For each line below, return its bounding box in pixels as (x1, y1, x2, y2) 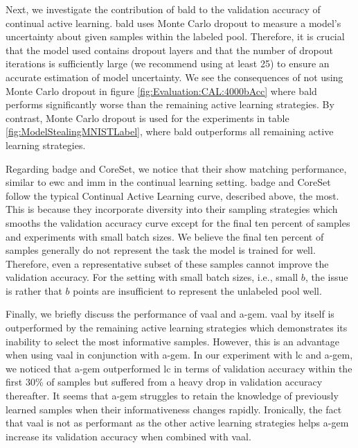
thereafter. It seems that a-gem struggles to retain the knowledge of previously (6, 388, 339, 403)
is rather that (6, 283, 62, 298)
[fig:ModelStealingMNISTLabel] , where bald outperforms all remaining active (6, 124, 334, 139)
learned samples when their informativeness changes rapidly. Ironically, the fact (6, 402, 342, 416)
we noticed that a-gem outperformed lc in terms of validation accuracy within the (6, 361, 352, 375)
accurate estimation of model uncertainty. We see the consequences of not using (6, 69, 343, 84)
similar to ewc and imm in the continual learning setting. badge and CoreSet (6, 175, 331, 189)
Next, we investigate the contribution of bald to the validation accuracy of (6, 2, 321, 16)
